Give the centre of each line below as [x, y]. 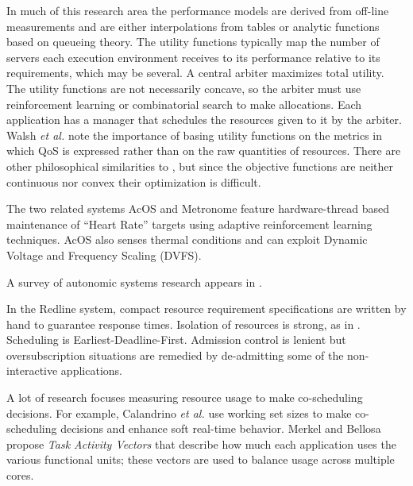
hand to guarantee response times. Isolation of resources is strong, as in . [183, 324]
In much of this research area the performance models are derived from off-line [198, 10]
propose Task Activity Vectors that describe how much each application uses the [201, 444]
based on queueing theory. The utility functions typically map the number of [193, 42]
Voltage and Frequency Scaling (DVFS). [104, 255]
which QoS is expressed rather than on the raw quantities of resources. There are [204, 150]
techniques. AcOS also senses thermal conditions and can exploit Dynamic [187, 239]
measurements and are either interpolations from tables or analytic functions [193, 26]
